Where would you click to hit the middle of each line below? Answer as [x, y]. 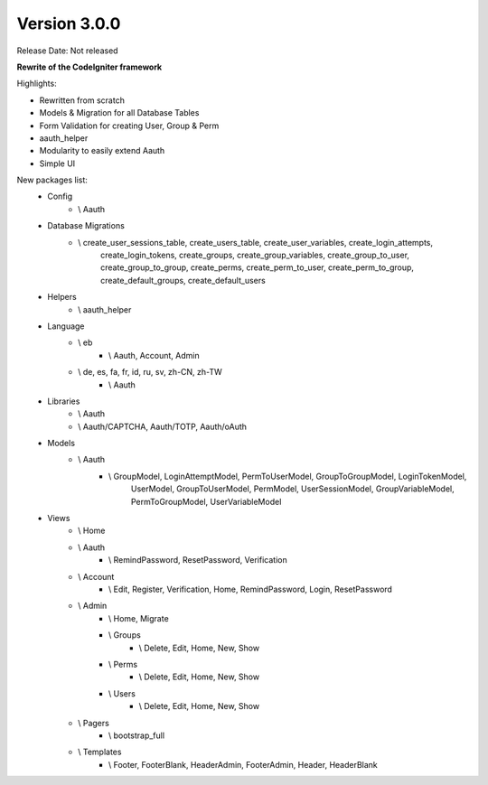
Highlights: [37, 84]
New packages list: [52, 180]
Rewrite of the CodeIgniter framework [89, 67]
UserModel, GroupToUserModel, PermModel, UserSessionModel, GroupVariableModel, [293, 489]
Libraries [64, 401]
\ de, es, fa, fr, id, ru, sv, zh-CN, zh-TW [150, 372]
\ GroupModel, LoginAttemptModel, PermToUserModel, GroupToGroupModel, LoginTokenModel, [288, 476]
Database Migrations [86, 226]
